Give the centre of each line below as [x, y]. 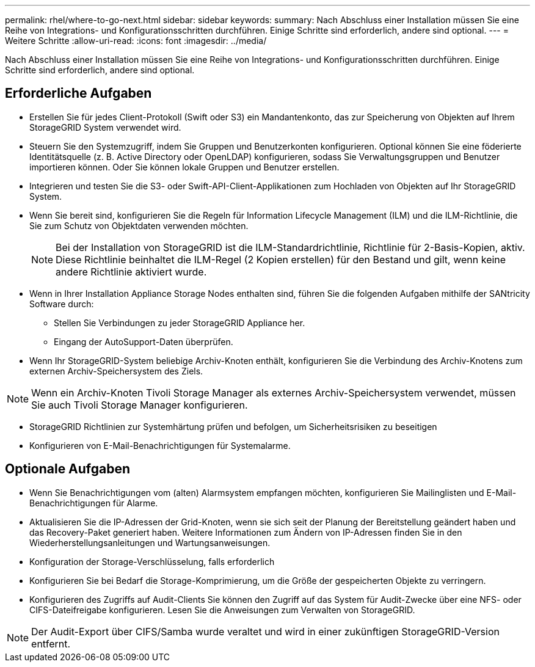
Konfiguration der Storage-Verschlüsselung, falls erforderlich [152, 561]
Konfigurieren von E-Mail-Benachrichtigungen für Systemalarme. [160, 445]
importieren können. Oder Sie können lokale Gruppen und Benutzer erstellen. [184, 167]
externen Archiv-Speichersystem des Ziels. [116, 371]
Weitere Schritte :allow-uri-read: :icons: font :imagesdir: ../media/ [136, 41]
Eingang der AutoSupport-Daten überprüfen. [144, 341]
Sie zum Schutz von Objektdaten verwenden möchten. [139, 225]
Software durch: [62, 304]
